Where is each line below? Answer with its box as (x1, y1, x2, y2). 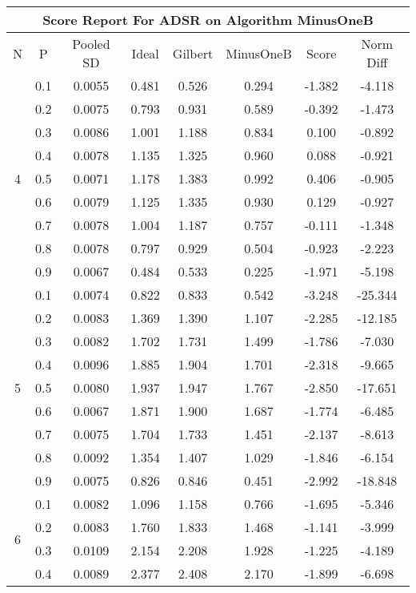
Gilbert (172, 43, 214, 63)
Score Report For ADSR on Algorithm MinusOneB (42, 10, 374, 29)
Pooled (72, 34, 110, 53)
